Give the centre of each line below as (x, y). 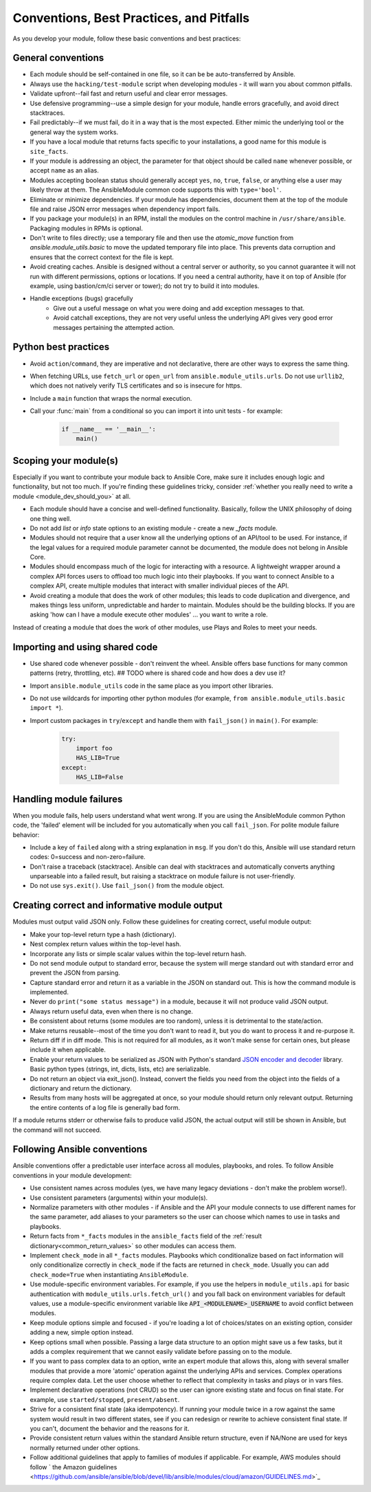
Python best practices (61, 347)
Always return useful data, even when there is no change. (112, 1011)
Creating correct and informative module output (118, 905)
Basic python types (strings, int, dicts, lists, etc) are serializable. (120, 1069)
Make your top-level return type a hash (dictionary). (103, 934)
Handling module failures (68, 799)
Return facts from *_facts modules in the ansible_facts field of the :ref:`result (146, 1236)
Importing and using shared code (85, 647)
